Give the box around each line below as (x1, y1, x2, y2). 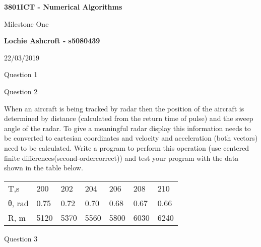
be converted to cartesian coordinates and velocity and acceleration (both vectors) (4, 133, 258, 143)
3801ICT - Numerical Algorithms (4, 2, 122, 12)
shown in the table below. (4, 162, 83, 173)
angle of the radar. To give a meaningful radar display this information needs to (4, 122, 251, 133)
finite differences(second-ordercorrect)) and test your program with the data (4, 152, 239, 163)
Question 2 (4, 86, 38, 96)
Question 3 (4, 233, 38, 243)
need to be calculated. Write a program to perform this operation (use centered (4, 142, 249, 153)
